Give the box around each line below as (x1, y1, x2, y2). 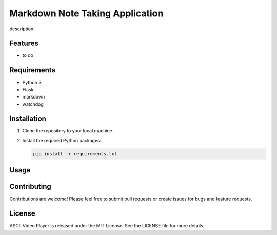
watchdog (22, 101, 44, 107)
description (9, 26, 34, 32)
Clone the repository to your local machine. (22, 128, 114, 134)
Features (9, 39, 38, 48)
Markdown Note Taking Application (9, 8, 164, 19)
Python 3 (22, 80, 42, 86)
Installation (9, 114, 46, 123)
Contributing (9, 182, 51, 191)
